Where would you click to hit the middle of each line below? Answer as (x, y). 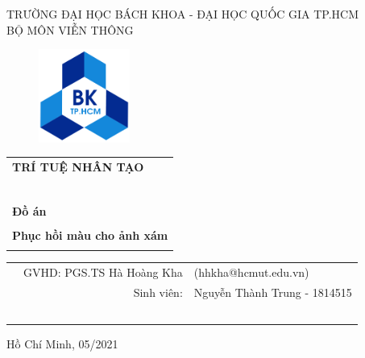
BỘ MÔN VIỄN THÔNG (70, 29)
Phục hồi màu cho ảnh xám (90, 235)
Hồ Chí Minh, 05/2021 (62, 344)
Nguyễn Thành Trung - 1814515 (273, 292)
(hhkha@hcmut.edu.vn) (251, 272)
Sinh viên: (158, 292)
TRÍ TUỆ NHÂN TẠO (78, 166)
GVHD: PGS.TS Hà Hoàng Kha (103, 272)
